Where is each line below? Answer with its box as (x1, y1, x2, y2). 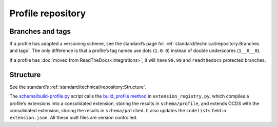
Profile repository (9, 8, 86, 19)
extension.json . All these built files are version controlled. (9, 115, 138, 121)
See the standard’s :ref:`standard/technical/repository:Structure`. (9, 84, 147, 90)
